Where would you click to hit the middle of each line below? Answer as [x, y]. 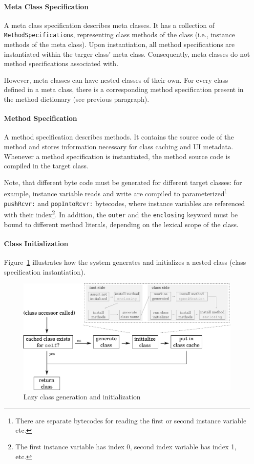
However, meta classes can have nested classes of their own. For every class [116, 80]
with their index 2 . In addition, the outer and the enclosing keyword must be [121, 214]
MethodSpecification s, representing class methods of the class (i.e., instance [120, 35]
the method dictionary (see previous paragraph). [77, 99]
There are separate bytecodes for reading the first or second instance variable [131, 420]
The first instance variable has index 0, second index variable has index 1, [126, 446]
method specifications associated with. [61, 63]
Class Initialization [36, 243]
